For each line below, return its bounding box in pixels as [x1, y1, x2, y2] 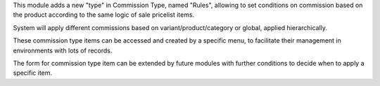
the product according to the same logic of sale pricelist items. [13, 10, 195, 19]
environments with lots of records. [13, 46, 113, 55]
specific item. [13, 69, 53, 77]
